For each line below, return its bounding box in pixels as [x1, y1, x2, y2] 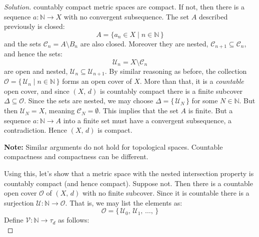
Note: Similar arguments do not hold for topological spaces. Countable [4, 141, 223, 152]
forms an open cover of [62, 76, 132, 86]
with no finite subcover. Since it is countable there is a [82, 188, 249, 198]
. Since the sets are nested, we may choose [24, 95, 153, 106]
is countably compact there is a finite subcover [100, 85, 242, 96]
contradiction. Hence [4, 125, 67, 135]
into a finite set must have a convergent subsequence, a [63, 115, 231, 125]
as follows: [58, 215, 89, 225]
